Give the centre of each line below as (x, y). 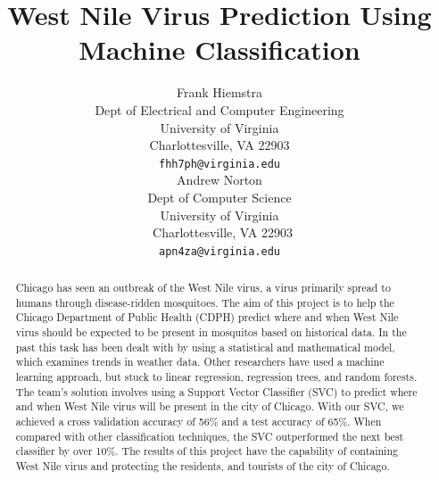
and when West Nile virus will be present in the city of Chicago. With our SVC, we (210, 406)
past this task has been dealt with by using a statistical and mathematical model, (205, 347)
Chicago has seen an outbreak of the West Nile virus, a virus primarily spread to (203, 288)
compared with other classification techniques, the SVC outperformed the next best (210, 436)
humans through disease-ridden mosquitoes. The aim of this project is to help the (205, 302)
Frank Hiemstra (219, 92)
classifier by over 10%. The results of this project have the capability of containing (207, 451)
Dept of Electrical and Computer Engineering (219, 109)
